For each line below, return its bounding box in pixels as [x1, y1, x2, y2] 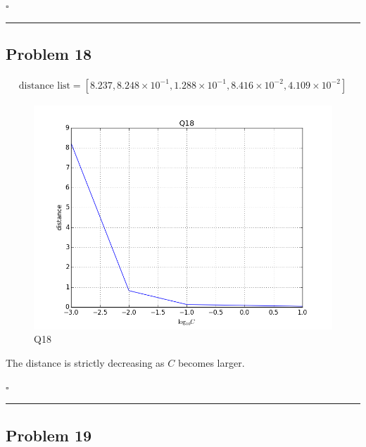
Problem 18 [6, 42, 92, 64]
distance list [18, 80, 70, 91]
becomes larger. [177, 355, 245, 370]
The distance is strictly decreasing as [6, 355, 165, 370]
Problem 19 [6, 424, 92, 446]
